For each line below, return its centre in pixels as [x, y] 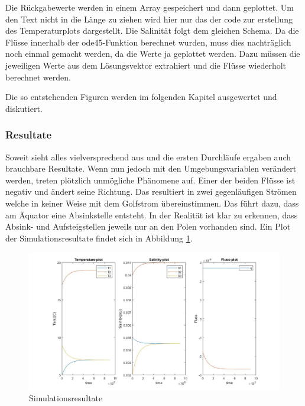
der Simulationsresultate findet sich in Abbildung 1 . [99, 238]
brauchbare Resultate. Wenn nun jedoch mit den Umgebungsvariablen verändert [151, 168]
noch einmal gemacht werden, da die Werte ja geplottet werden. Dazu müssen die [153, 54]
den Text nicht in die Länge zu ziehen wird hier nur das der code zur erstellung [149, 19]
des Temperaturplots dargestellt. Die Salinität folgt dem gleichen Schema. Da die [152, 30]
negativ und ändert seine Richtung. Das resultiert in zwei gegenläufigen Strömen [151, 191]
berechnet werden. [38, 77]
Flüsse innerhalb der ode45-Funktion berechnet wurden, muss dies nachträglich [148, 42]
